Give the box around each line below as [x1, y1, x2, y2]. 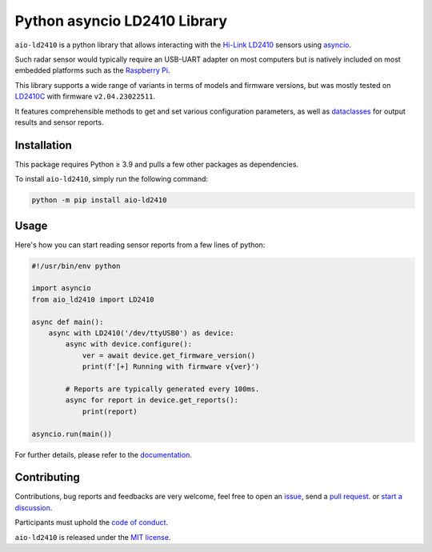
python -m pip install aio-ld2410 [31, 196, 167, 205]
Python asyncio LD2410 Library [14, 12, 228, 30]
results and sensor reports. [14, 117, 104, 127]
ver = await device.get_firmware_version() [82, 350, 256, 360]
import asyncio [31, 284, 91, 293]
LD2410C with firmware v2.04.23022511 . [14, 92, 156, 102]
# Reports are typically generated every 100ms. [65, 384, 260, 394]
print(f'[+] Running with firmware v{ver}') [82, 362, 260, 371]
